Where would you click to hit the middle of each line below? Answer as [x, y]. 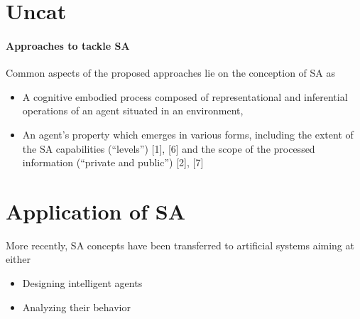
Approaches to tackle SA [68, 45]
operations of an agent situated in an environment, [133, 110]
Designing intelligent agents [82, 283]
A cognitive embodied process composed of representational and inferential [185, 96]
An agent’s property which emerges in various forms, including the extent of [188, 134]
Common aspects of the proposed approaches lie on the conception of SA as [170, 73]
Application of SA [96, 211]
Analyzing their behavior [76, 307]
